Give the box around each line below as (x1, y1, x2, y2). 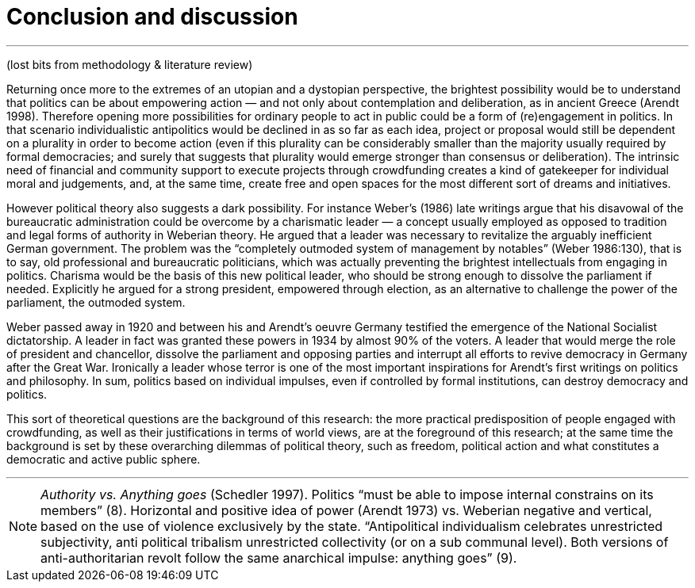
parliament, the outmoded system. (6, 295, 186, 309)
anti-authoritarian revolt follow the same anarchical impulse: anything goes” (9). (40, 549, 517, 566)
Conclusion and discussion (6, 3, 298, 30)
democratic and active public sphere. (6, 452, 201, 466)
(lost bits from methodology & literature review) (6, 57, 253, 71)
